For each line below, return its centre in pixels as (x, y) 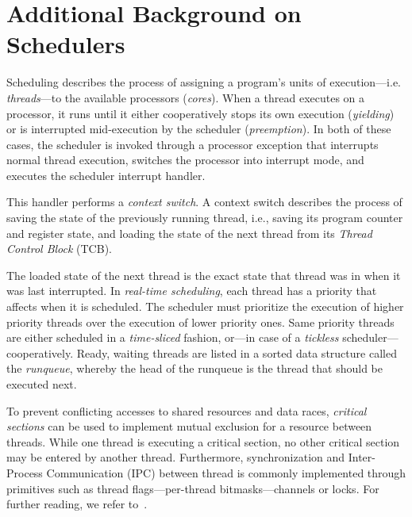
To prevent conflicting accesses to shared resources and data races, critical (187, 410)
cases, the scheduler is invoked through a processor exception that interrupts (193, 144)
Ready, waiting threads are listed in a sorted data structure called (237, 352)
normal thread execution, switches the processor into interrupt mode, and (185, 160)
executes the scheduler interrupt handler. (106, 175)
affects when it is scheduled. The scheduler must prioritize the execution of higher (205, 306)
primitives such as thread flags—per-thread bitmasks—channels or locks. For (193, 488)
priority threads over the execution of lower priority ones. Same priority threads (200, 322)
